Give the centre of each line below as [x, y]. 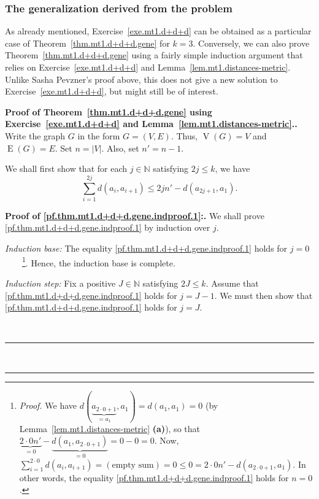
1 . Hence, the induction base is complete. [99, 261]
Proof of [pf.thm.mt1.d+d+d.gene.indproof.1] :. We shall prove [135, 215]
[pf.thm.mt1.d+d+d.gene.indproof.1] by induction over [108, 227]
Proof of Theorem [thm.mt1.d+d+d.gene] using [109, 111]
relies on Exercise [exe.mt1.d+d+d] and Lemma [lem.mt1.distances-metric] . [148, 67]
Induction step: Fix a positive [60, 283]
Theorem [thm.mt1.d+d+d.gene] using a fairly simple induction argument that [154, 55]
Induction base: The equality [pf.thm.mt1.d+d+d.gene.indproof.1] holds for [146, 248]
